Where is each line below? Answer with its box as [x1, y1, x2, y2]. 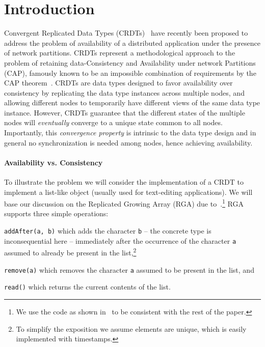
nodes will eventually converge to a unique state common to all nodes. [4, 117, 223, 128]
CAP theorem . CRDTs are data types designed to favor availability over [4, 77, 233, 88]
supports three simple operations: [4, 208, 109, 219]
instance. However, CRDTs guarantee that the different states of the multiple [4, 107, 245, 118]
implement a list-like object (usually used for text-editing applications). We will [4, 186, 253, 197]
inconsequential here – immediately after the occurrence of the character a [4, 235, 236, 246]
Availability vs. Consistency [4, 157, 103, 167]
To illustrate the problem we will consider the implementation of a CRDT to [4, 177, 244, 187]
